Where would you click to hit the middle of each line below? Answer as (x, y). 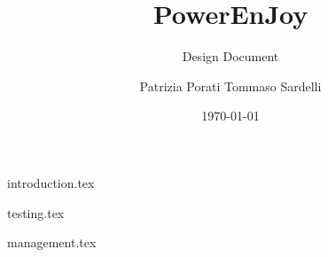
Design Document (230, 56)
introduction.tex (51, 182)
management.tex (52, 242)
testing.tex (36, 212)
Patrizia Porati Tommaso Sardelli (230, 86)
